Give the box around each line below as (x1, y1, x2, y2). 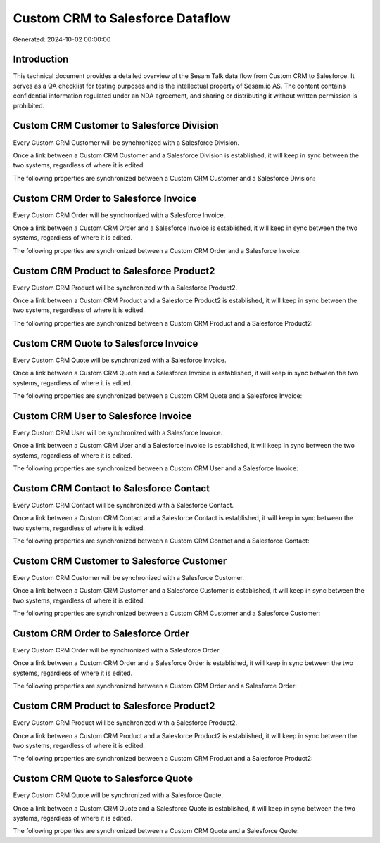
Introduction (13, 53, 69, 65)
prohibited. (13, 101, 45, 110)
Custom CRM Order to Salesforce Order (13, 627, 190, 639)
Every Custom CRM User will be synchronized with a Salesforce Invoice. (13, 428, 223, 437)
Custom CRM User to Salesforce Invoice (13, 410, 193, 422)
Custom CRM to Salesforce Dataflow (13, 11, 231, 26)
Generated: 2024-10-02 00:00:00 (13, 35, 111, 44)
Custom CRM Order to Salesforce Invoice (13, 192, 197, 204)
